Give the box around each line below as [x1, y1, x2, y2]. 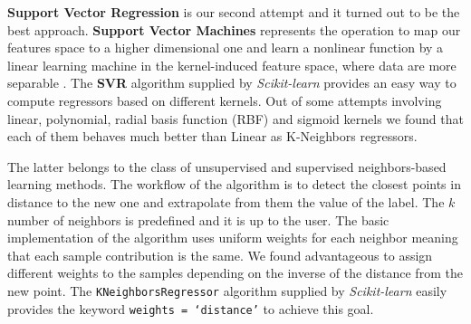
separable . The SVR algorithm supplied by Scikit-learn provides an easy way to [7, 73, 457, 92]
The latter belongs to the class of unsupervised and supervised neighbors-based [7, 157, 447, 176]
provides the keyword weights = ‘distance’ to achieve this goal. [7, 299, 374, 318]
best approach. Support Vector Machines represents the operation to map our [7, 20, 461, 39]
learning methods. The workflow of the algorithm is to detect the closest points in [7, 175, 461, 194]
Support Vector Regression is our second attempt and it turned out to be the [7, 3, 460, 21]
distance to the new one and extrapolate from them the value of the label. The [7, 192, 445, 211]
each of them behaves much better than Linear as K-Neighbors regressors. [7, 127, 418, 146]
